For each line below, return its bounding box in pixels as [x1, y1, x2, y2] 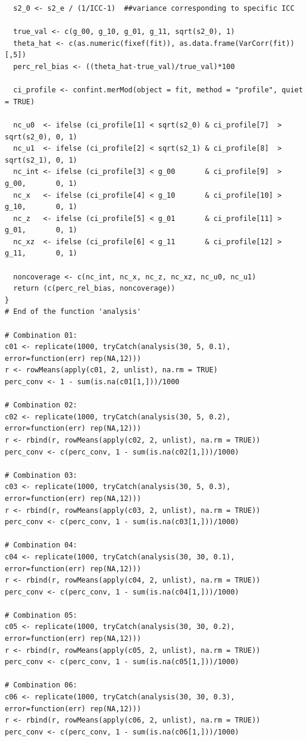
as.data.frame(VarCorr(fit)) [179, 39, 295, 48]
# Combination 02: [5, 401, 77, 410]
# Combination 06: [5, 681, 77, 690]
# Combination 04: [5, 541, 77, 550]
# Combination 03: [5, 471, 77, 480]
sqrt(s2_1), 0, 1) [5, 155, 77, 164]
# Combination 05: [5, 611, 77, 619]
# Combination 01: [5, 331, 77, 340]
